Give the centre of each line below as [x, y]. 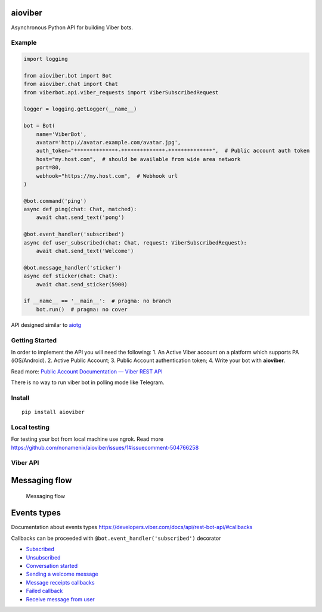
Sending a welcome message [62, 574]
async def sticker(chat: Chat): [71, 276]
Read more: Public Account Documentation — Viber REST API [87, 371]
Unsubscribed [43, 557]
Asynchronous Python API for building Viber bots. [72, 27]
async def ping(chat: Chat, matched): [80, 209]
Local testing [30, 427]
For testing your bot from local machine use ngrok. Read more [87, 439]
